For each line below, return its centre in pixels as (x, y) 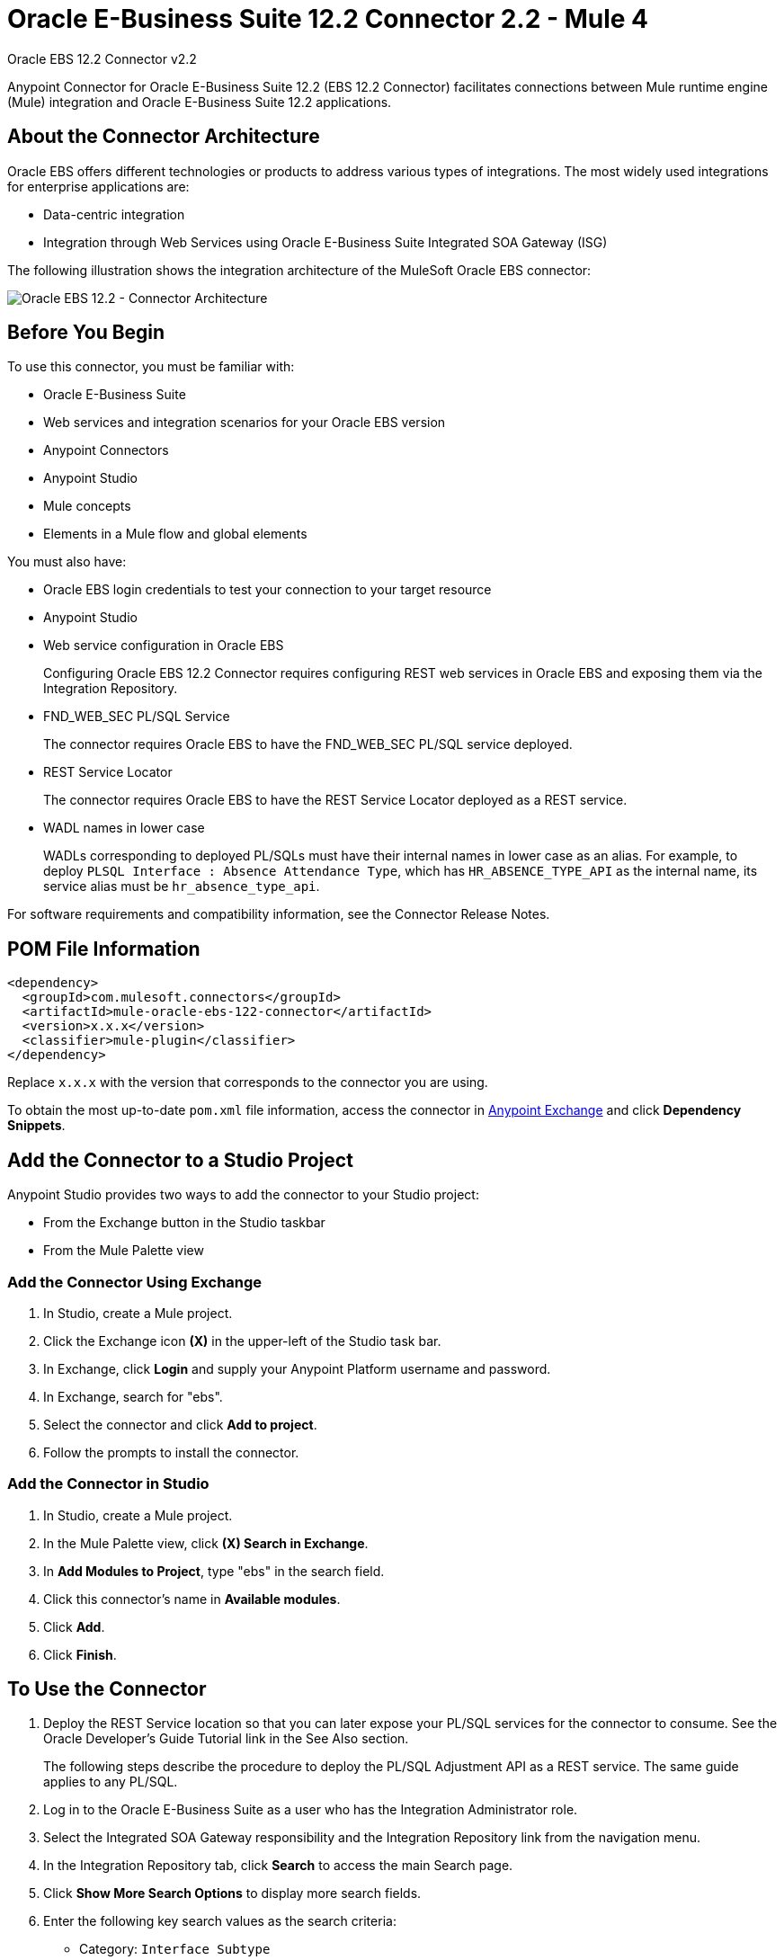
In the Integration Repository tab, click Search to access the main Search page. (278, 1866)
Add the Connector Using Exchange (135, 1282)
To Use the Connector (107, 1689)
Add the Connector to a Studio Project (180, 1160)
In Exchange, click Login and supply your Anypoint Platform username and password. (297, 1368)
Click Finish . (80, 1654)
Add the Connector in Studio (108, 1484)
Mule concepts (87, 506)
